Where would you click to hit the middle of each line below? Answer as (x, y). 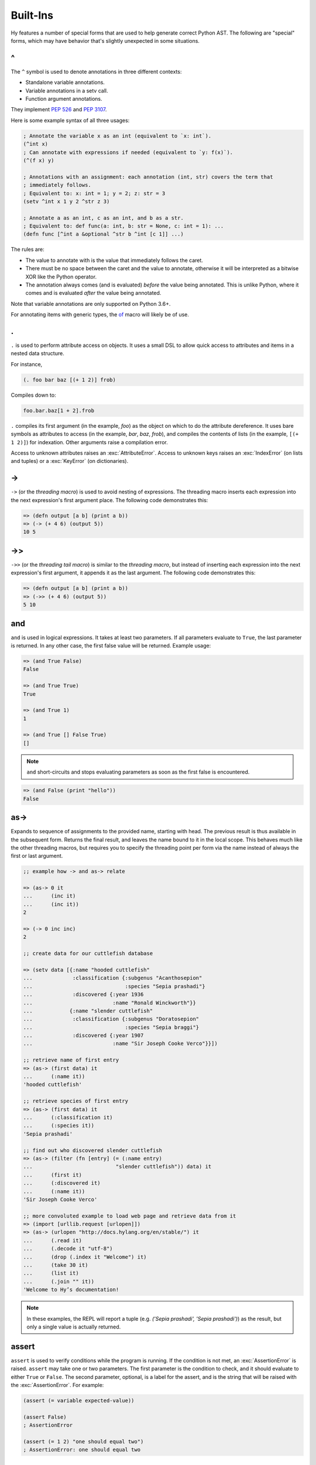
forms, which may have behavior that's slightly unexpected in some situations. (105, 40)
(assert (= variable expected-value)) (79, 1401)
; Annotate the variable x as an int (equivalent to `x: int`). (117, 136)
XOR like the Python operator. (61, 277)
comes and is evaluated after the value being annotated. (93, 293)
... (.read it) (52, 1240)
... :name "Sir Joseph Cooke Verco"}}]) (120, 1044)
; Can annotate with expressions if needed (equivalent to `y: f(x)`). (128, 152)
